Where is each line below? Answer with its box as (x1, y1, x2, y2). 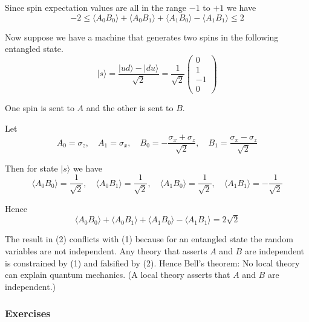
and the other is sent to (86, 101, 174, 114)
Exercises (5, 306, 51, 321)
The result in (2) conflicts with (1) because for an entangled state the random (5, 233, 293, 245)
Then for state (5, 161, 58, 174)
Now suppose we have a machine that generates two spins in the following (5, 30, 279, 43)
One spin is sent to (5, 101, 74, 114)
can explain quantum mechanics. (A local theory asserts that (5, 268, 230, 281)
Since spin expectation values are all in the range (5, 1, 187, 13)
